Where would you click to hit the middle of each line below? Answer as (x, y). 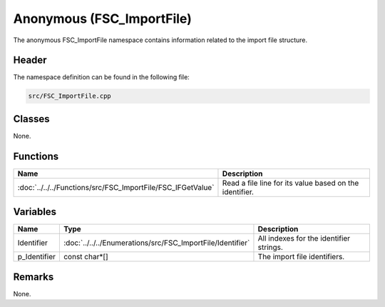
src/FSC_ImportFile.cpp (70, 96)
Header (30, 60)
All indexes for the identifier (304, 238)
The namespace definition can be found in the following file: (102, 77)
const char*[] (86, 257)
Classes (31, 119)
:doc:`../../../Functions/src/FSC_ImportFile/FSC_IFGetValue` (116, 187)
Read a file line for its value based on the (291, 183)
